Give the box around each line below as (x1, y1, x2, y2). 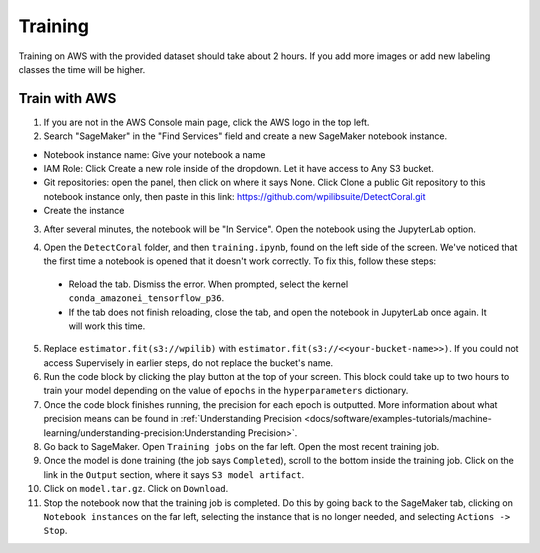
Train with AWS (18, 90, 117, 107)
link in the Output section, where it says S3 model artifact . (43, 468, 305, 480)
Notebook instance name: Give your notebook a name (43, 148, 266, 160)
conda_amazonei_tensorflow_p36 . (68, 292, 225, 304)
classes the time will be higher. (18, 63, 146, 75)
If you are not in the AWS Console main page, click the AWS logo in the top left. (43, 116, 370, 128)
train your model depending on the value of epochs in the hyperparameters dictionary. (43, 385, 409, 397)
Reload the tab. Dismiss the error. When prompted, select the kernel (68, 278, 349, 290)
